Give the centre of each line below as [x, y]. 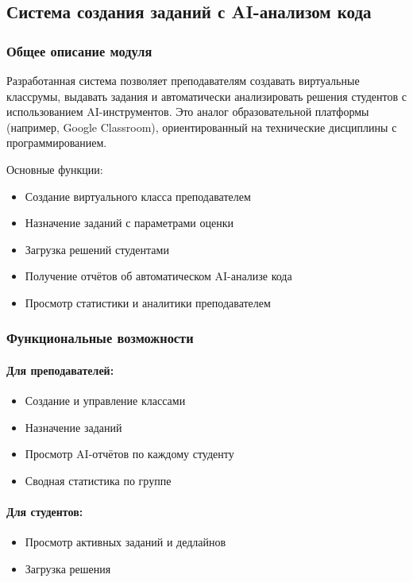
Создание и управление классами [105, 401]
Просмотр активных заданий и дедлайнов [125, 542]
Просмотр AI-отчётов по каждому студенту [129, 454]
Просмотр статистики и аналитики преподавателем [148, 302]
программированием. [57, 143]
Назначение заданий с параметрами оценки [129, 223]
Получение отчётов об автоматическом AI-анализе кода [158, 276]
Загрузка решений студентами [97, 249]
